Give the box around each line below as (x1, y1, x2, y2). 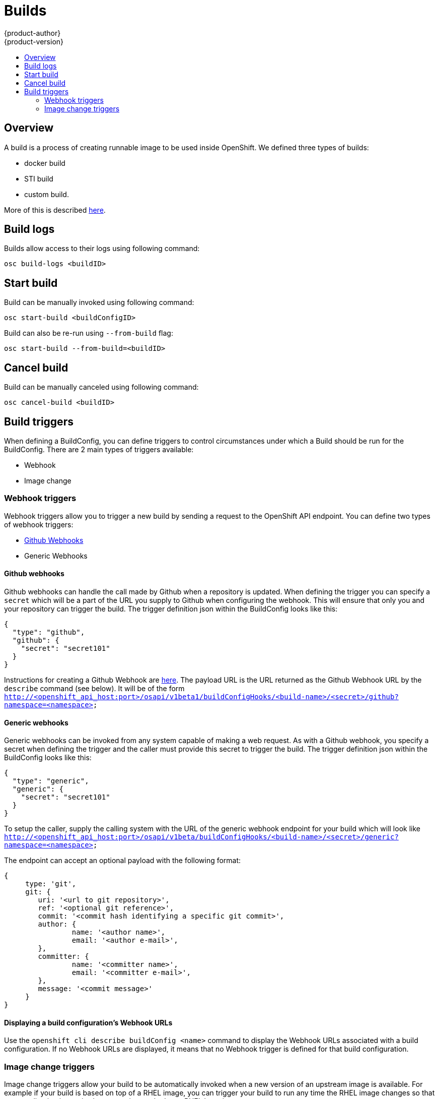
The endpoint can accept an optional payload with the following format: (4, 856, 241, 865)
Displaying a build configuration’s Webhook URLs (4, 1018, 173, 1027)
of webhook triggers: (4, 520, 74, 529)
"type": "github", (12, 628, 85, 636)
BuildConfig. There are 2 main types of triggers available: (4, 445, 194, 454)
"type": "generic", (12, 777, 89, 785)
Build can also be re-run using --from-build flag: (4, 329, 173, 338)
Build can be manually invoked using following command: (4, 298, 194, 307)
